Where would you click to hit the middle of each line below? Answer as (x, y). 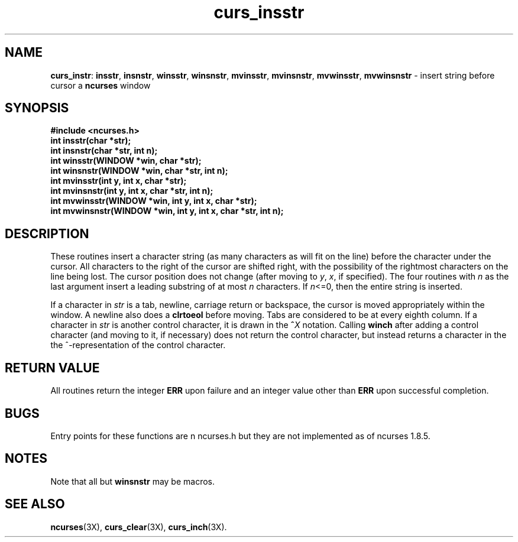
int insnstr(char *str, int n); (104, 151)
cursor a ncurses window (101, 85)
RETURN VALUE (52, 368)
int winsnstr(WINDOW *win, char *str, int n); (139, 171)
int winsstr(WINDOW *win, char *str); (126, 161)
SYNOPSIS (37, 108)
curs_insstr (259, 12)
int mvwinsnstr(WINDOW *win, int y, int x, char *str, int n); (167, 211)
